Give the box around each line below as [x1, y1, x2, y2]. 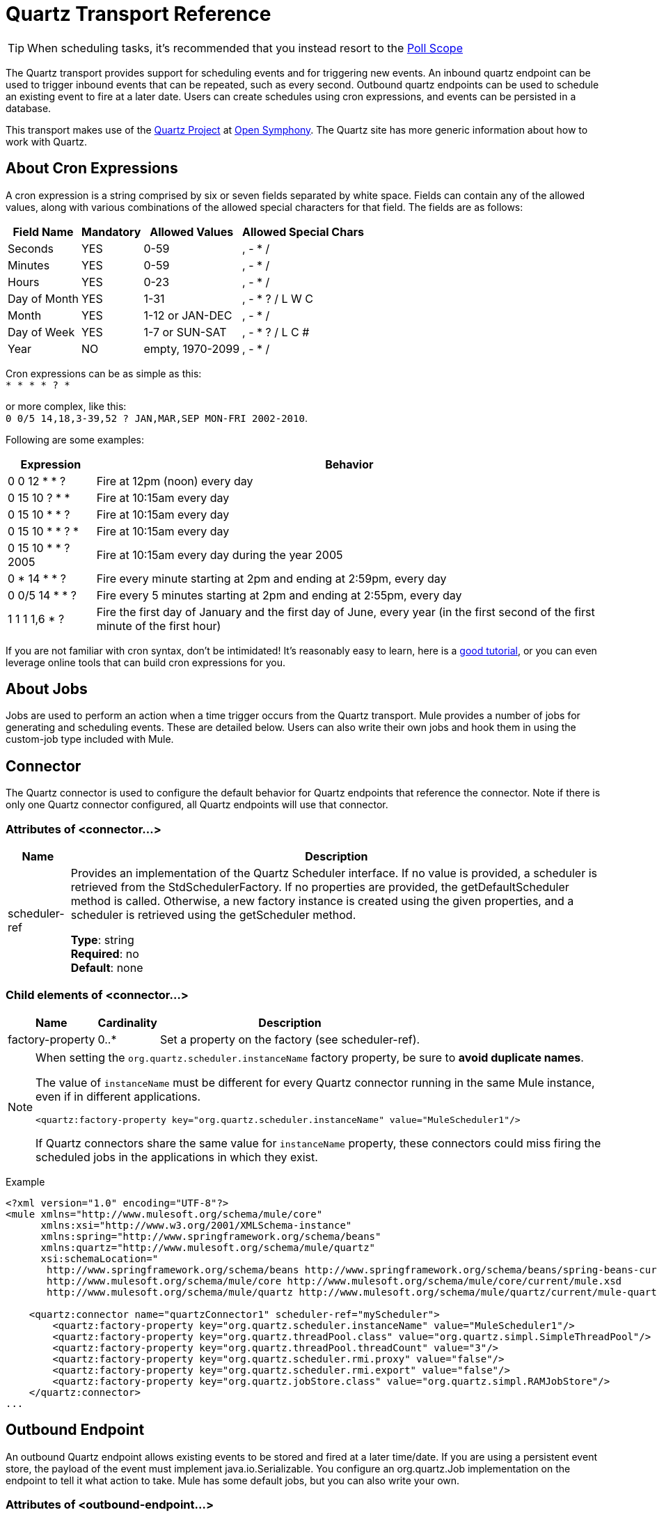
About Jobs [6, 680, 88, 698]
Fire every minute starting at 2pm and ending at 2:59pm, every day [96, 571, 447, 585]
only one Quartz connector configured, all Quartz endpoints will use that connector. [6, 799, 388, 811]
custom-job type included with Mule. [6, 733, 174, 746]
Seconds [8, 241, 54, 256]
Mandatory [81, 224, 141, 239]
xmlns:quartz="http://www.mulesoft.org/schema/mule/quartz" [40, 1241, 376, 1253]
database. [6, 102, 52, 114]
